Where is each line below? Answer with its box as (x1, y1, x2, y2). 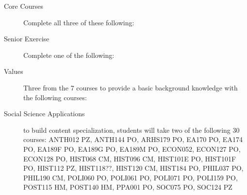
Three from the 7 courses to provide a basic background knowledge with (23, 82, 238, 92)
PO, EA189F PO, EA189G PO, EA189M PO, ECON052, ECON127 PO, (23, 143, 241, 154)
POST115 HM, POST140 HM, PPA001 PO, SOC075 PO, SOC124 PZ (23, 182, 232, 192)
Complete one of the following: (23, 50, 115, 60)
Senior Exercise (4, 34, 49, 44)
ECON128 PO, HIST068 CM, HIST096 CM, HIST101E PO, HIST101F (23, 153, 236, 163)
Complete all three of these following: (23, 17, 134, 27)
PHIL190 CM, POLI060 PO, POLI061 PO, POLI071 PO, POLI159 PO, (23, 172, 238, 182)
